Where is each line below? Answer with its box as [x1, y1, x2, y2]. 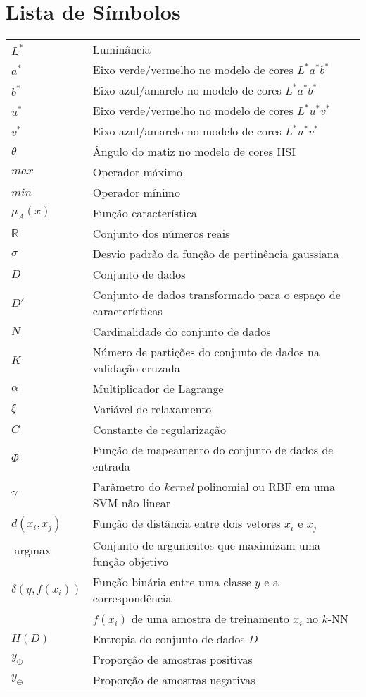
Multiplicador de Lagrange [92, 380, 224, 397]
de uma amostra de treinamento [131, 610, 289, 627]
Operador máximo [92, 164, 183, 181]
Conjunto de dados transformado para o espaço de [92, 286, 341, 303]
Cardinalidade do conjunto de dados [92, 323, 271, 340]
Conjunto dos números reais [92, 225, 230, 242]
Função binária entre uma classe [92, 574, 251, 590]
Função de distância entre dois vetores [92, 515, 281, 532]
